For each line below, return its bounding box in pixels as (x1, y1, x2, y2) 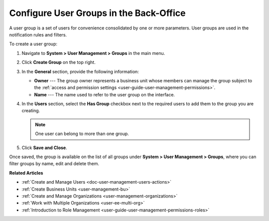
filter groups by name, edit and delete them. (9, 161, 100, 167)
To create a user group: (9, 41, 57, 47)
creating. (21, 108, 40, 114)
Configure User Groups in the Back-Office (9, 7, 186, 18)
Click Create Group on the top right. (21, 59, 96, 65)
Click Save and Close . (21, 145, 67, 151)
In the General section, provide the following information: (21, 68, 139, 74)
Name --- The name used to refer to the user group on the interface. (34, 91, 175, 97)
